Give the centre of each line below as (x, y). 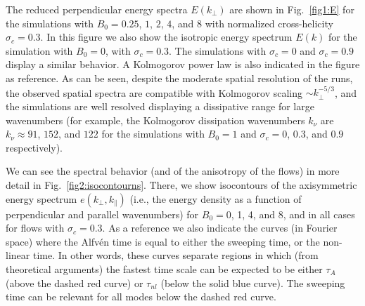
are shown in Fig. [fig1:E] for (292, 9)
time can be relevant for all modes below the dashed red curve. (141, 297)
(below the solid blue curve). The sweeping (253, 282)
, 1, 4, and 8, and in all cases (293, 214)
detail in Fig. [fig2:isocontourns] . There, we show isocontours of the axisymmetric (181, 184)
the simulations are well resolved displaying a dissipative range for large (160, 106)
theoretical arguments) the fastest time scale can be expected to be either (164, 268)
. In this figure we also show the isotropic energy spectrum (166, 37)
